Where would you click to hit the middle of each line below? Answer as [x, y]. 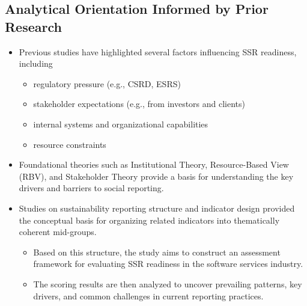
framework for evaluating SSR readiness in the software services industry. [168, 264]
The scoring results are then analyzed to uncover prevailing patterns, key [168, 283]
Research [33, 26]
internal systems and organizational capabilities [121, 124]
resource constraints [70, 144]
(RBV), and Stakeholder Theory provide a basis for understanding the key [156, 176]
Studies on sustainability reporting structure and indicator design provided [157, 208]
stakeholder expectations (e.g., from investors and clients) [139, 104]
